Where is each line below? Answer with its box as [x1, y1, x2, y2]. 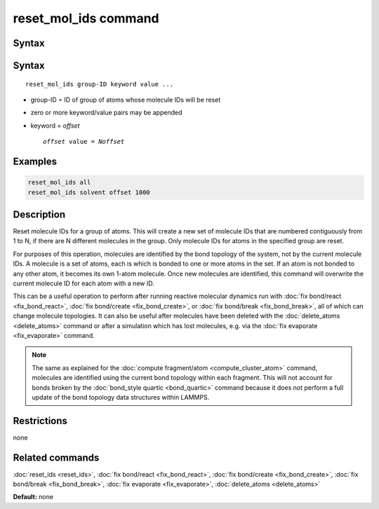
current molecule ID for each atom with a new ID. [13, 279, 154, 287]
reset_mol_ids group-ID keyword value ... [25, 80, 174, 88]
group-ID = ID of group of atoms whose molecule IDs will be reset [30, 95, 221, 104]
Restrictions [13, 414, 68, 427]
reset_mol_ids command [13, 11, 159, 26]
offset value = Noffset [43, 137, 125, 146]
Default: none [13, 493, 54, 501]
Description [13, 208, 66, 220]
